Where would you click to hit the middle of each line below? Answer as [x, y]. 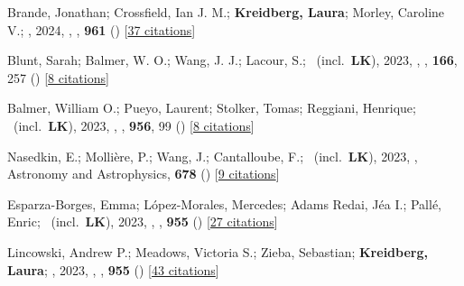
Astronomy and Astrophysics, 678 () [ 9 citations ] [144, 174]
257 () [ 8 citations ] [58, 77]
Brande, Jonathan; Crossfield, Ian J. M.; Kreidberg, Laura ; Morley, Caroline [226, 12]
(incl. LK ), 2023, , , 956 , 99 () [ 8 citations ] [134, 125]
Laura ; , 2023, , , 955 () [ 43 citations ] [113, 269]
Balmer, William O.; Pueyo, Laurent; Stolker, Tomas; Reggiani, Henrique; [212, 108]
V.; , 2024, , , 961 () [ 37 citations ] [102, 29]
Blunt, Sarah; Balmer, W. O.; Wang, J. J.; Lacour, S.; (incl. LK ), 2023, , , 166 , [232, 60]
